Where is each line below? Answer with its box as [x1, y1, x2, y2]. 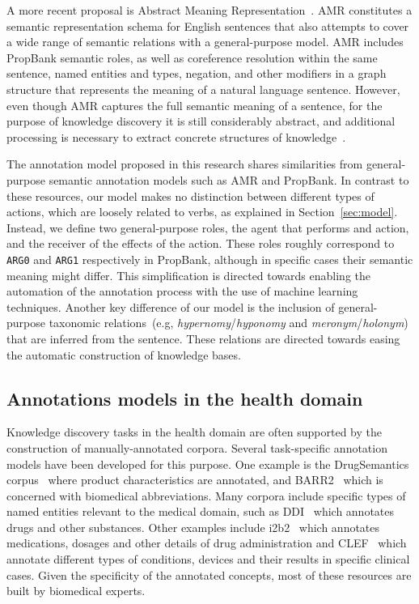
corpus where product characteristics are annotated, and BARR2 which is [6, 471, 383, 488]
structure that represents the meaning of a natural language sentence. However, [6, 80, 400, 97]
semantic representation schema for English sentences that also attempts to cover [6, 17, 409, 34]
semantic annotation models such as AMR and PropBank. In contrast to [49, 171, 409, 188]
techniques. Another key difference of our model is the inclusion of [6, 298, 335, 315]
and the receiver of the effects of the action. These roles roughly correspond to [6, 235, 395, 252]
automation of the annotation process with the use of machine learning [6, 283, 358, 300]
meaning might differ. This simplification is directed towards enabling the [6, 266, 370, 283]
